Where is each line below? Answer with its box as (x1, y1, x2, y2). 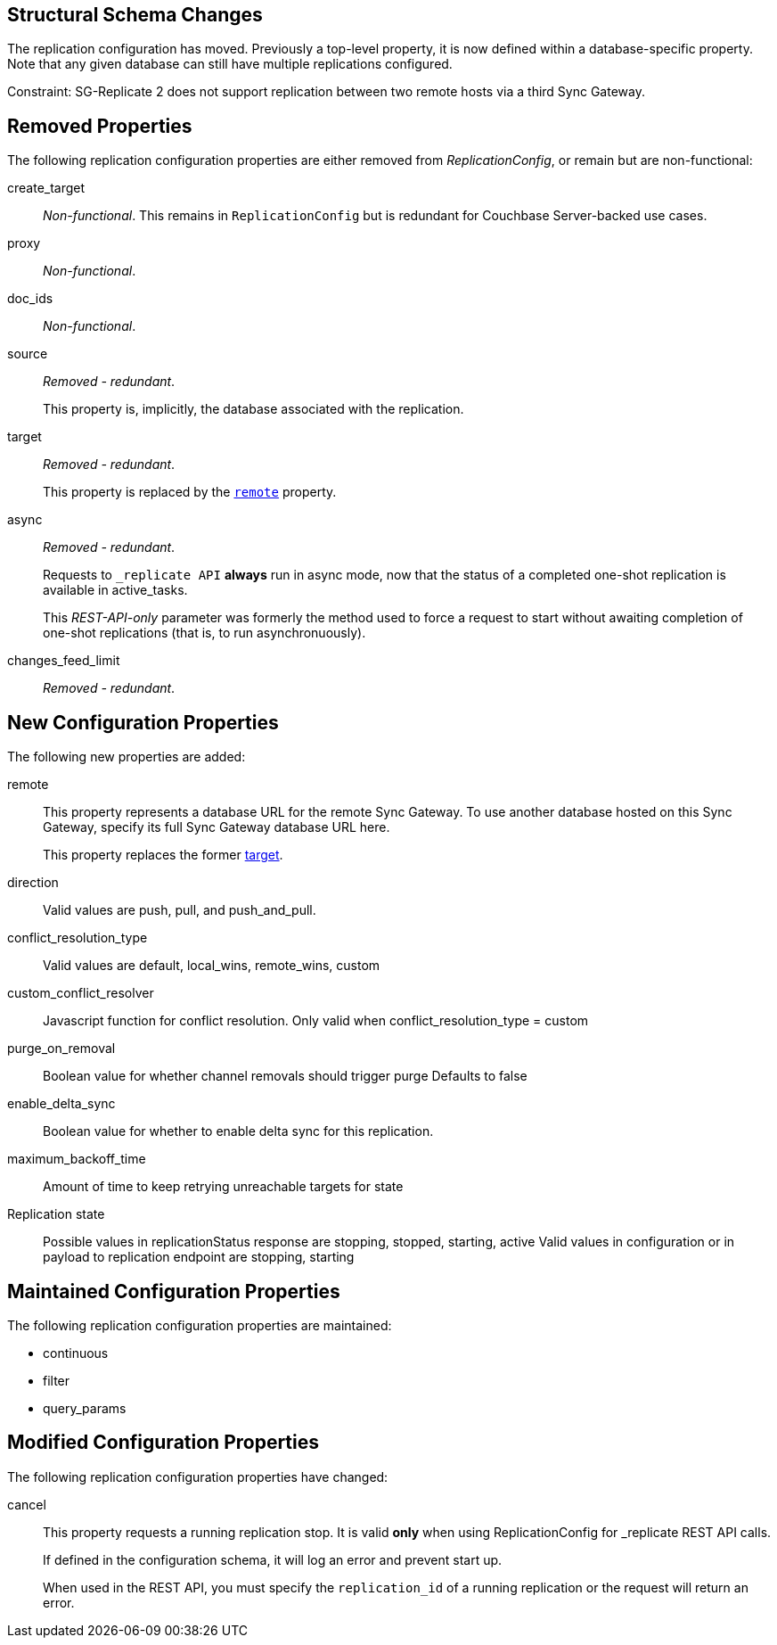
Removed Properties (7, 114, 192, 137)
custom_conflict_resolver (7, 985, 154, 1001)
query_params (43, 1400, 127, 1416)
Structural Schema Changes (7, 4, 263, 26)
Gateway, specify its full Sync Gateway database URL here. (43, 819, 390, 835)
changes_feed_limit (7, 653, 120, 669)
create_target (7, 180, 86, 196)
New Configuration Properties (7, 711, 279, 734)
